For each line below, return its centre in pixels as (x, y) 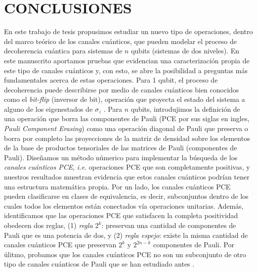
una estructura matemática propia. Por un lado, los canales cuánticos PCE (117, 186)
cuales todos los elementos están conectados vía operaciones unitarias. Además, (124, 205)
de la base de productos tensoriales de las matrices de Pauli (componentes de (121, 148)
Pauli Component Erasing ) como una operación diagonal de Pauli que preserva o (126, 128)
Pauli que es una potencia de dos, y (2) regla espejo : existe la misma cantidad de (126, 235)
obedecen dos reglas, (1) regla (48, 225)
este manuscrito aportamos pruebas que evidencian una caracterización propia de (127, 60)
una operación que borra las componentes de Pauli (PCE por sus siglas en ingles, (127, 118)
